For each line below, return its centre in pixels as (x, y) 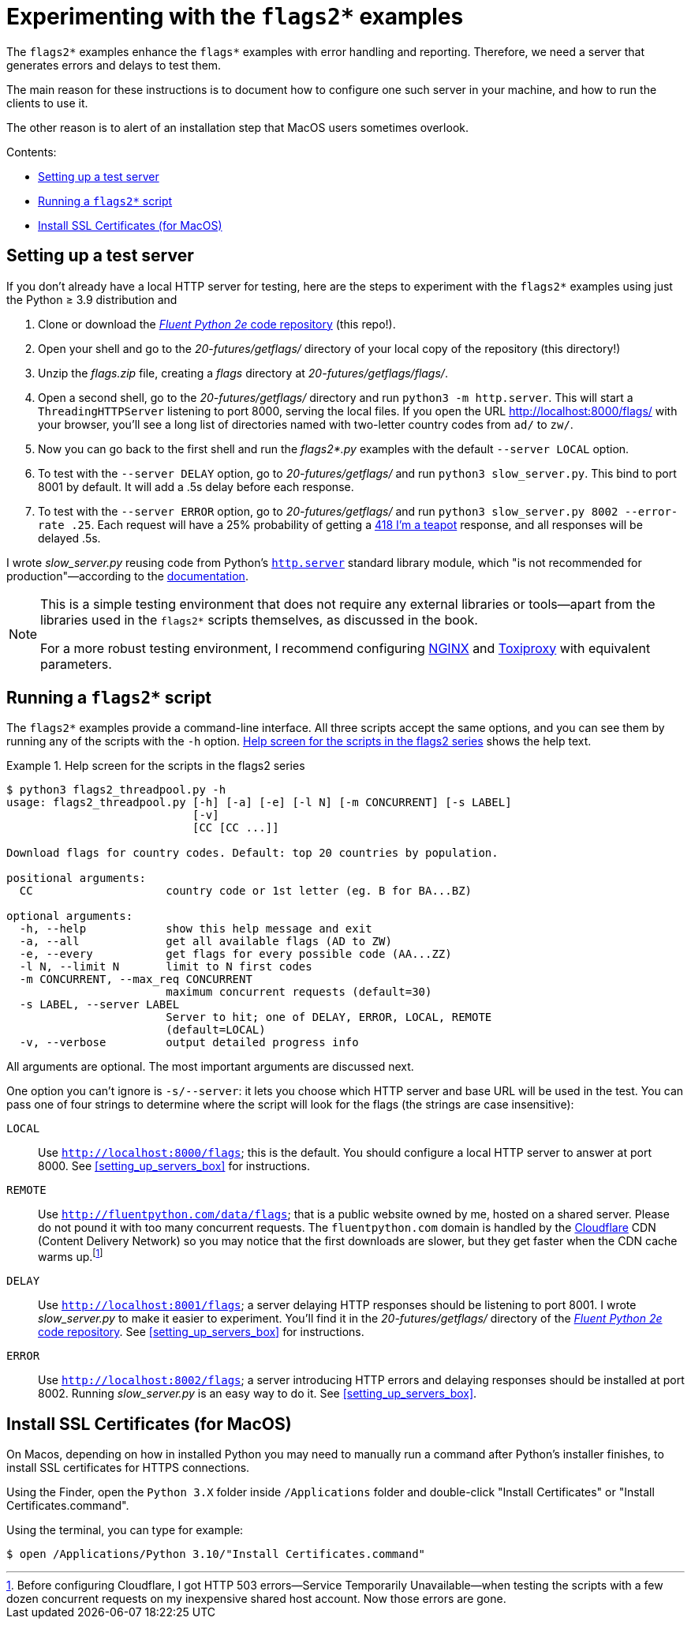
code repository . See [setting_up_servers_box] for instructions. (201, 1332)
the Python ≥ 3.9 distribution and (92, 299)
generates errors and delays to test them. (114, 65)
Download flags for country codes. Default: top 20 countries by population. (252, 853)
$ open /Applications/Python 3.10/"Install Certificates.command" (216, 1554)
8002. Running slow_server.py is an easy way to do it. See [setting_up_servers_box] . (258, 1394)
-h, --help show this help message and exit (196, 929)
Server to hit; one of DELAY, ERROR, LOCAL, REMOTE (329, 1017)
